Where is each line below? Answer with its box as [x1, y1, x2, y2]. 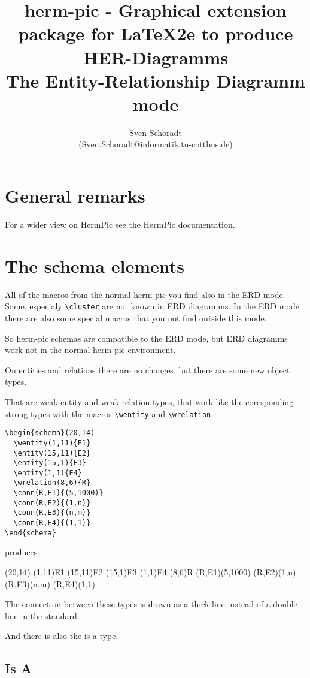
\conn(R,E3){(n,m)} [13, 508, 91, 517]
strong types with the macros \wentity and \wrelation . [5, 407, 214, 420]
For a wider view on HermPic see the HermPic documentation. [5, 218, 235, 230]
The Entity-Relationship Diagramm [6, 68, 305, 92]
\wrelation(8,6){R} [13, 478, 91, 487]
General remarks [5, 183, 145, 208]
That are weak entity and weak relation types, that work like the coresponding [5, 395, 294, 408]
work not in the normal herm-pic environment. [5, 343, 176, 356]
